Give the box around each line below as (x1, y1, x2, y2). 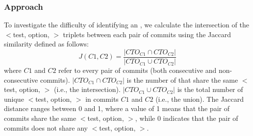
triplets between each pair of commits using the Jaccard (63, 29, 231, 39)
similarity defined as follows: (4, 39, 89, 49)
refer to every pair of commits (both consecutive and (58, 65, 217, 75)
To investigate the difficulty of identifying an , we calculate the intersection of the (4, 20, 249, 30)
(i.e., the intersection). (53, 84, 121, 94)
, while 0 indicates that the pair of (135, 113, 238, 123)
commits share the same (4, 113, 76, 123)
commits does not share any (4, 122, 88, 133)
